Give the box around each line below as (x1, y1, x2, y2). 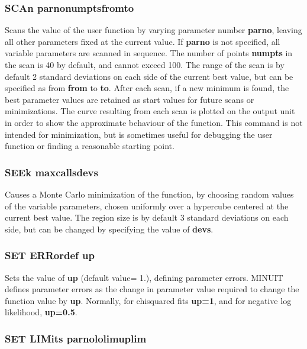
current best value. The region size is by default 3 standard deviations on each (5, 211, 289, 224)
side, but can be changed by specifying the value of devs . (5, 222, 214, 235)
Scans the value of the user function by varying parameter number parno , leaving (5, 24, 302, 36)
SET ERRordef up (5, 248, 95, 263)
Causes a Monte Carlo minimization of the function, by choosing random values (5, 188, 294, 200)
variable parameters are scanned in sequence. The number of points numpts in (5, 47, 293, 59)
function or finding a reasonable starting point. (5, 140, 174, 152)
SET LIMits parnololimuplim (5, 331, 147, 345)
